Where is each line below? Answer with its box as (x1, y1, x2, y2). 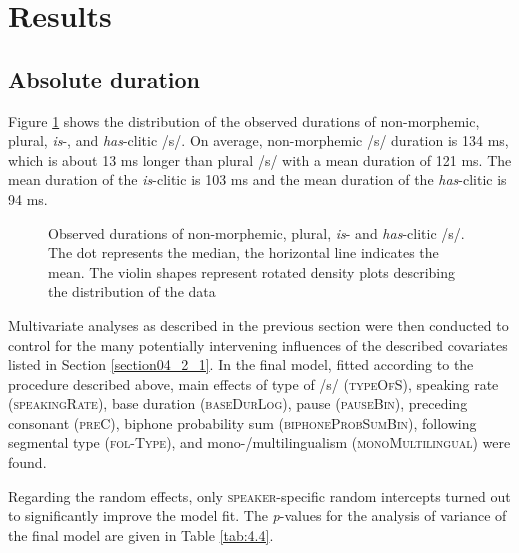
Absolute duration (8, 63, 201, 94)
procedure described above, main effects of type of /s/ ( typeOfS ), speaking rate (8, 373, 499, 394)
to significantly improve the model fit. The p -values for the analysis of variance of (8, 505, 507, 526)
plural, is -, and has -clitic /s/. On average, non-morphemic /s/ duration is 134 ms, (8, 130, 509, 151)
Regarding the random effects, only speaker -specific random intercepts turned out (8, 485, 511, 506)
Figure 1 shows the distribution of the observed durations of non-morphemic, (8, 110, 480, 131)
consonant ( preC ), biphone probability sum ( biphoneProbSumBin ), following (8, 412, 477, 433)
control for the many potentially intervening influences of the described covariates (8, 334, 508, 355)
